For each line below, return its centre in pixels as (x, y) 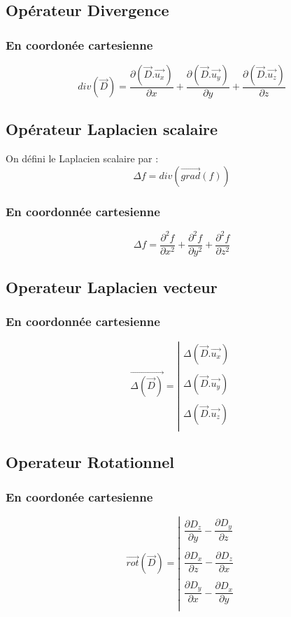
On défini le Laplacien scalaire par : (82, 158)
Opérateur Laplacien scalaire (112, 129)
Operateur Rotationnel (90, 462)
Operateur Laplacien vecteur (112, 287)
